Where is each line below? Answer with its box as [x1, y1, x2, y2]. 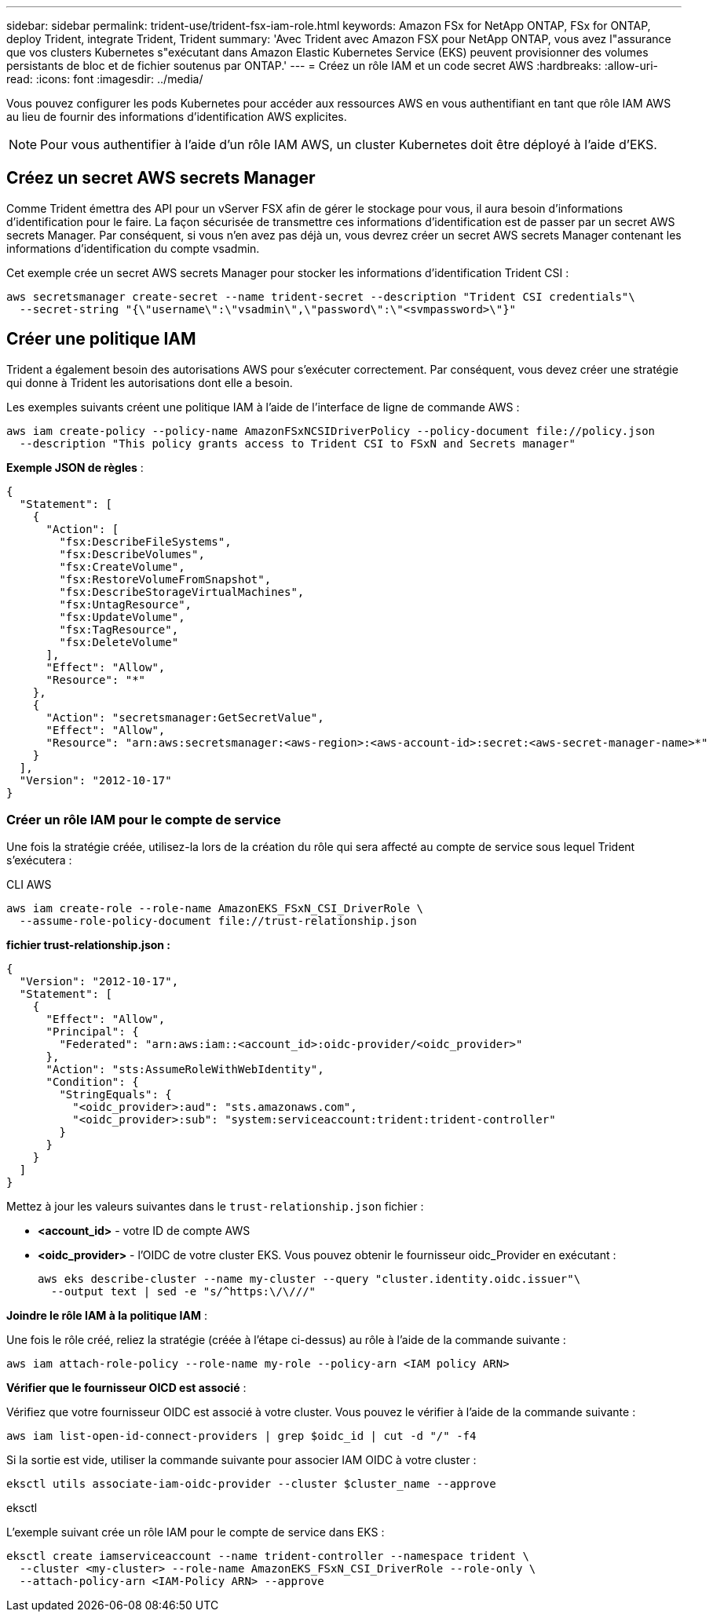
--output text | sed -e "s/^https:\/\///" [50, 1285, 316, 1298]
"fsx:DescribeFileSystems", [59, 535, 232, 548]
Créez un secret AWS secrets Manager [6, 168, 316, 188]
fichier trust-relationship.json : [6, 938, 171, 952]
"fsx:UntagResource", [59, 597, 192, 611]
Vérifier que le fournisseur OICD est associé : [6, 1381, 247, 1395]
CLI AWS [6, 878, 52, 892]
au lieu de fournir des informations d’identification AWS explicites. [6, 110, 347, 123]
